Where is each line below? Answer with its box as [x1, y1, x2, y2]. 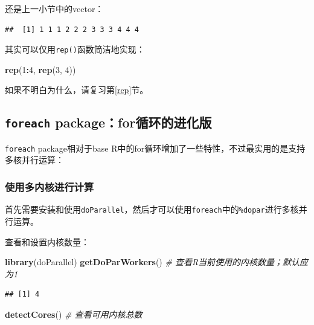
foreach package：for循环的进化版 [5, 113, 212, 132]
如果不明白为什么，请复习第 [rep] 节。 [5, 83, 149, 96]
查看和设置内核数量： [5, 235, 89, 248]
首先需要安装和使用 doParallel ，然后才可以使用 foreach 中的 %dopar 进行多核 [5, 203, 299, 216]
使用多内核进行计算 [5, 179, 94, 194]
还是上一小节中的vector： [5, 2, 104, 14]
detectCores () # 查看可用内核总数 [5, 307, 143, 320]
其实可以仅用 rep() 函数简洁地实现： [5, 43, 145, 56]
